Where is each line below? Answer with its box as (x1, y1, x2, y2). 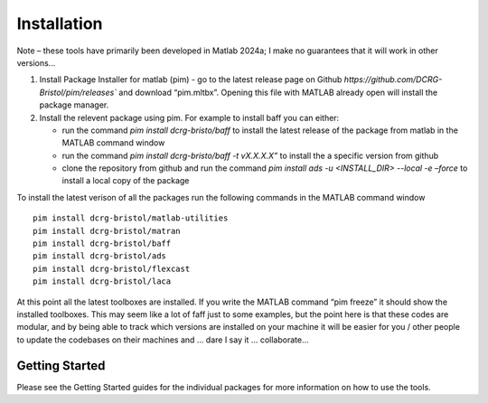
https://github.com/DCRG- (343, 74, 443, 85)
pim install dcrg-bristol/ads (33, 251, 167, 261)
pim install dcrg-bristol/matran (33, 226, 181, 236)
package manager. (39, 99, 109, 110)
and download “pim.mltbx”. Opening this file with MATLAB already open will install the (118, 87, 438, 98)
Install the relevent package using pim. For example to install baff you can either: (39, 112, 340, 123)
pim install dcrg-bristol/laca (33, 276, 172, 286)
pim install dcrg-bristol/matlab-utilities (33, 213, 229, 223)
